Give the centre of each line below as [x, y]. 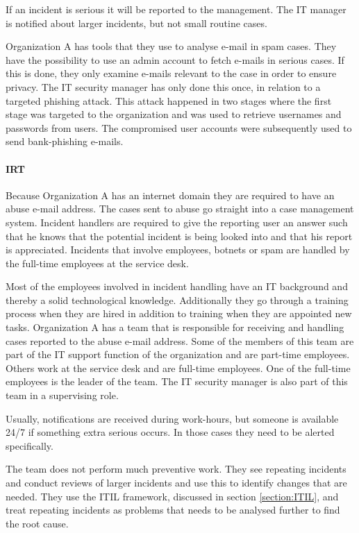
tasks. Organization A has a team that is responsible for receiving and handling [175, 327]
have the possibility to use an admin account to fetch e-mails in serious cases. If [175, 59]
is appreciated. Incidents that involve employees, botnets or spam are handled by [178, 249]
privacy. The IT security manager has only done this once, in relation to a [163, 86]
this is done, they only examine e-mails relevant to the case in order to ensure [171, 73]
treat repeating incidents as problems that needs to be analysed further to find [173, 510]
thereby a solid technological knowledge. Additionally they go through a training [177, 299]
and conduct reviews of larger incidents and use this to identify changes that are [176, 483]
